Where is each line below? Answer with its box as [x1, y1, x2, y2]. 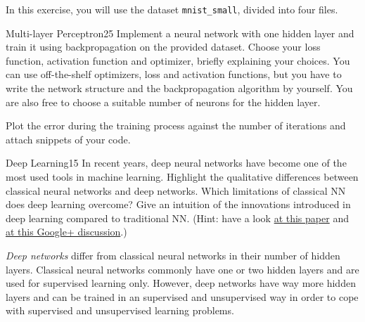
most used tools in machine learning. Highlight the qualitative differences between [6, 169, 359, 183]
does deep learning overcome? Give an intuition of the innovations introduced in [6, 197, 351, 212]
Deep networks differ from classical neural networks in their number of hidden [6, 247, 340, 262]
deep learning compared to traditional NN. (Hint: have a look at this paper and [6, 210, 349, 225]
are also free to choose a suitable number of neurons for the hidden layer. [6, 94, 321, 109]
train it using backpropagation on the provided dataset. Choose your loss [6, 39, 321, 54]
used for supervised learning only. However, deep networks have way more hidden [6, 276, 356, 290]
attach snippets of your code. [6, 131, 131, 146]
